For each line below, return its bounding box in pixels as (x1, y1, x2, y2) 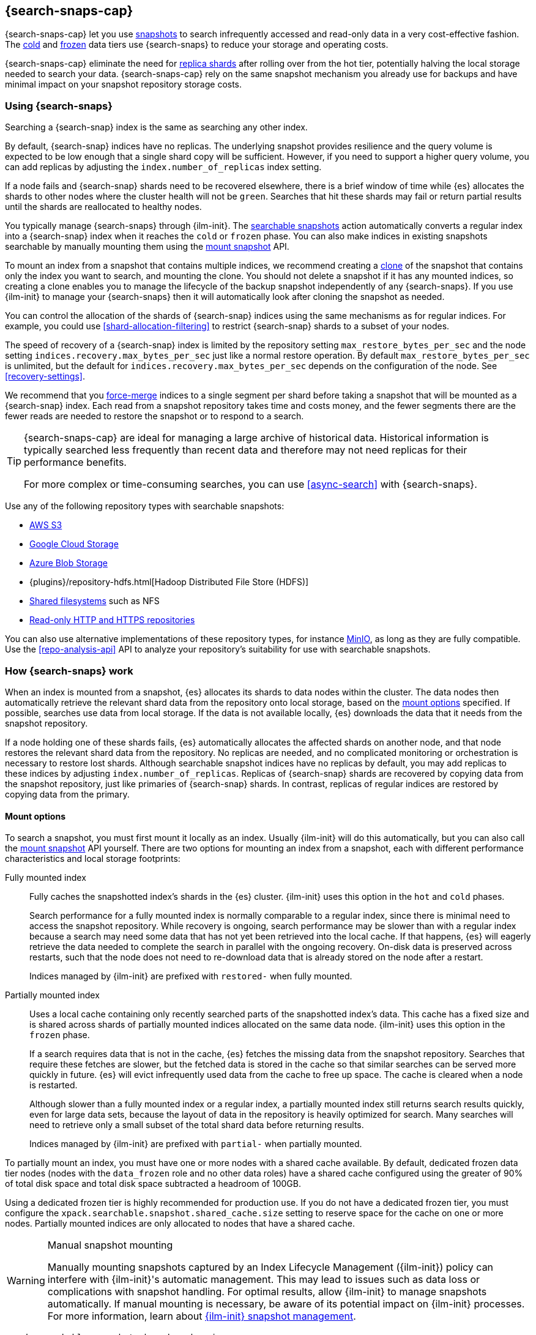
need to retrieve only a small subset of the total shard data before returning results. (29, 1120, 364, 1131)
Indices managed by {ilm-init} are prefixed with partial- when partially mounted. (29, 1139, 362, 1150)
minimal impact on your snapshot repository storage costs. (5, 79, 242, 90)
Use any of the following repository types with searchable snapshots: (5, 501, 285, 512)
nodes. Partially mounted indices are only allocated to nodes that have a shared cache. (5, 1218, 355, 1229)
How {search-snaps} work (5, 664, 133, 677)
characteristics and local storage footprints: (5, 853, 181, 864)
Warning (7, 1274, 45, 1287)
